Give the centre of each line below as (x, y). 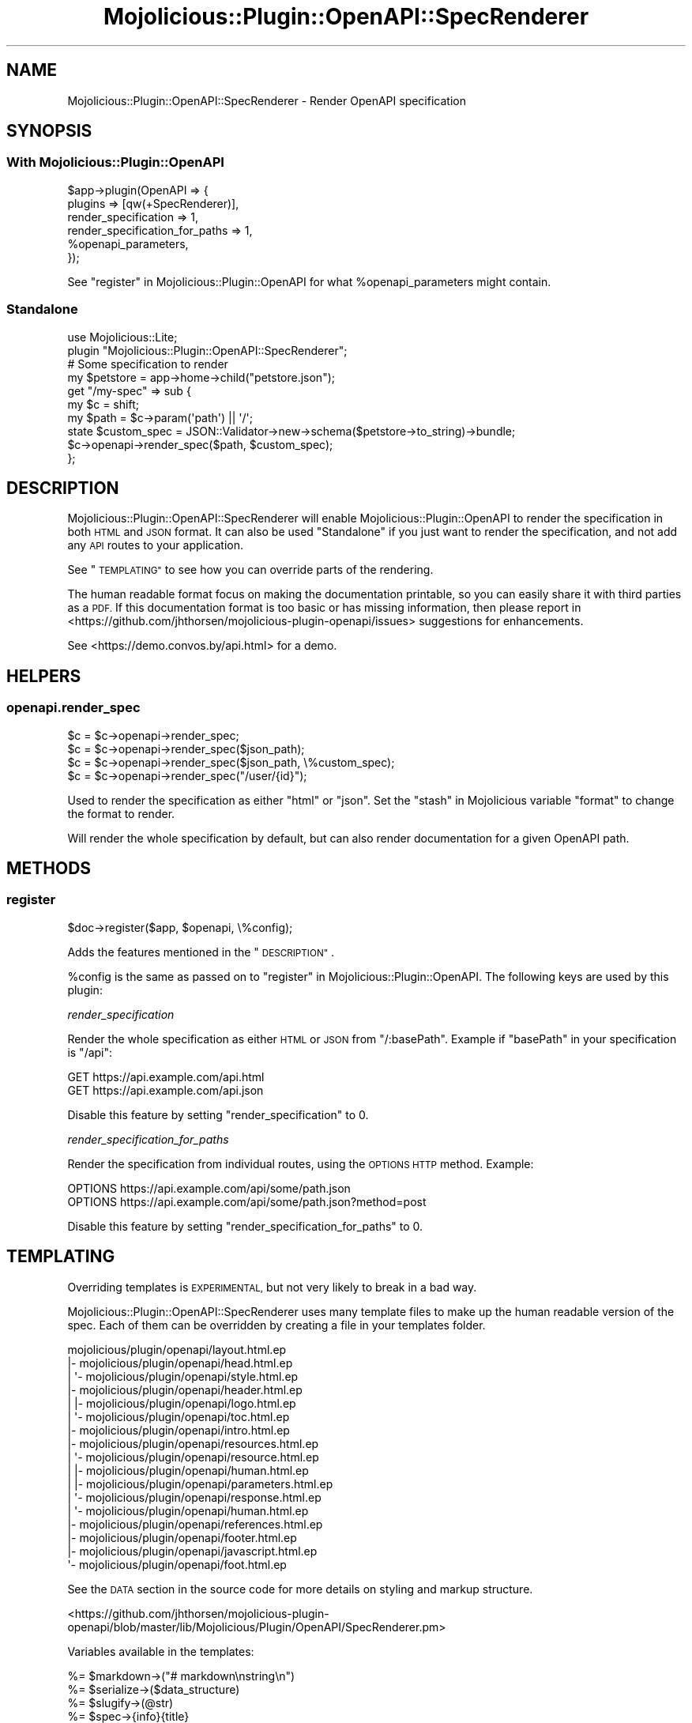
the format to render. (121, 813)
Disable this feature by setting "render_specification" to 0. (218, 1114)
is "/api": (90, 1052)
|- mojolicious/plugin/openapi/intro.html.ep (179, 1430)
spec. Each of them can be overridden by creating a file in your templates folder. (276, 1325)
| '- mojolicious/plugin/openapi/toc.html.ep (179, 1416)
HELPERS (44, 676)
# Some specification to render (148, 364)
